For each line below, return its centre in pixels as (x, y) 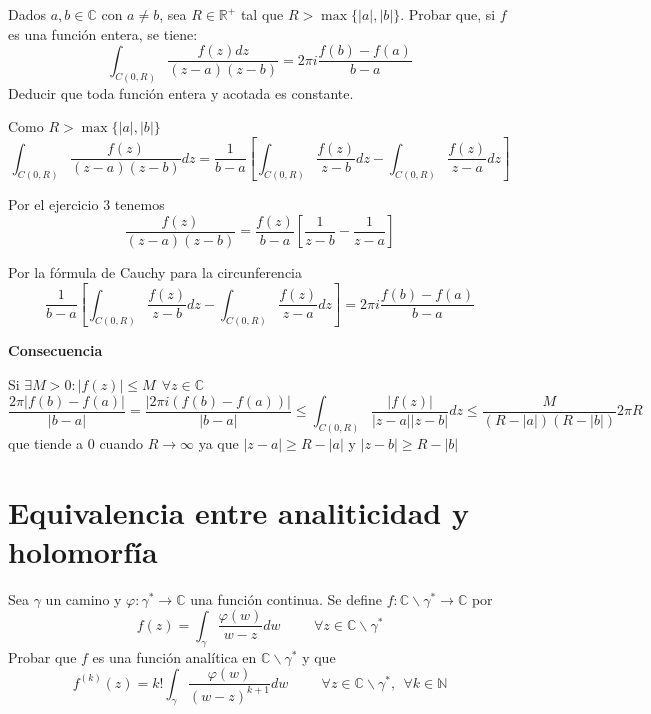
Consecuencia (55, 350)
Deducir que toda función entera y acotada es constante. (181, 92)
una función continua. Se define (286, 598)
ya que (218, 442)
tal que (262, 14)
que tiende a (46, 442)
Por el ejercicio (53, 204)
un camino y (83, 598)
